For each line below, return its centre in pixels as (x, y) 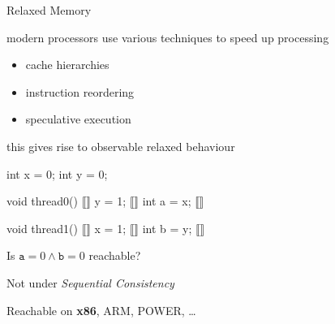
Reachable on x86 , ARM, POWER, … (101, 310)
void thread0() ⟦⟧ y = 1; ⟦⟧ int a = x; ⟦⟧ (105, 201)
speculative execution (78, 119)
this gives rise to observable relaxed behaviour (121, 146)
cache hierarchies (67, 65)
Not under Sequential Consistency (90, 282)
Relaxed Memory (49, 10)
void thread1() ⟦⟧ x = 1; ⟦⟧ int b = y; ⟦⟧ (106, 228)
